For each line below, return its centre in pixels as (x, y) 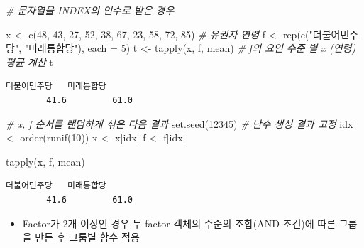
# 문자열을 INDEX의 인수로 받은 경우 (90, 10)
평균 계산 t (29, 61)
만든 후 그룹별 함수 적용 (87, 237)
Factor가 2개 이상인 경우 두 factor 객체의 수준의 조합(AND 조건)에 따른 (179, 223)
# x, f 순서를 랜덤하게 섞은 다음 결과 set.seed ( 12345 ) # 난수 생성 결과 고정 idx (180, 123)
